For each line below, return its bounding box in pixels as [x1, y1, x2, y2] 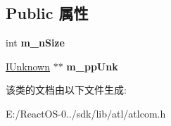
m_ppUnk [66, 58, 118, 73]
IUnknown [6, 58, 51, 73]
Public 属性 [6, 2, 89, 24]
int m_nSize [6, 35, 65, 50]
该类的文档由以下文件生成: [6, 82, 127, 97]
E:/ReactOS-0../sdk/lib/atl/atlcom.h [6, 106, 166, 120]
